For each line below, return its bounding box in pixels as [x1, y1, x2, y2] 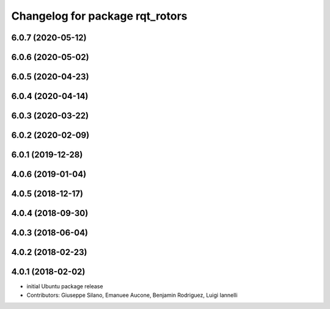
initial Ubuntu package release [26, 283, 103, 290]
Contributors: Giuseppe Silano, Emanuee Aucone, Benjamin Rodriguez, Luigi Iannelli [26, 291, 238, 299]
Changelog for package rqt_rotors [11, 9, 188, 23]
